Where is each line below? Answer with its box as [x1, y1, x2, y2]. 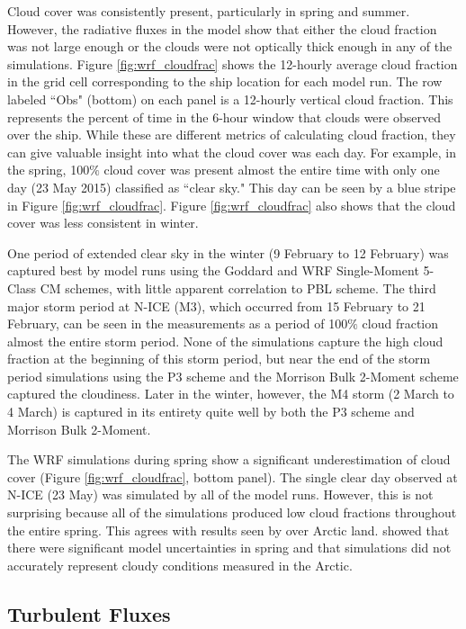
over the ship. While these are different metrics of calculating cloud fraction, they [7, 125, 456, 144]
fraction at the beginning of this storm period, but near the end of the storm [7, 349, 431, 368]
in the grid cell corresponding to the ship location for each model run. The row [7, 72, 443, 91]
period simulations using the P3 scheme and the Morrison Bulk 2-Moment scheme [7, 366, 459, 385]
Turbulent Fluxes [7, 599, 171, 627]
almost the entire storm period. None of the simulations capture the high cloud [7, 331, 444, 350]
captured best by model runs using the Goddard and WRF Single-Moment [7, 261, 419, 280]
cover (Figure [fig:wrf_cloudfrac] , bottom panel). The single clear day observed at [7, 467, 458, 486]
